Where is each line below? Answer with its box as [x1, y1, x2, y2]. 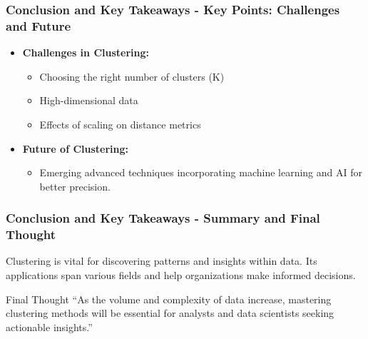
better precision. [39, 178, 111, 193]
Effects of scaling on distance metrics [39, 116, 201, 131]
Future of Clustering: [22, 141, 129, 156]
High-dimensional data [39, 93, 138, 108]
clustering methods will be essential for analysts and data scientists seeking [6, 305, 334, 320]
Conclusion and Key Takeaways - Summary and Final [6, 209, 320, 227]
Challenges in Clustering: [22, 45, 149, 60]
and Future [6, 16, 71, 34]
